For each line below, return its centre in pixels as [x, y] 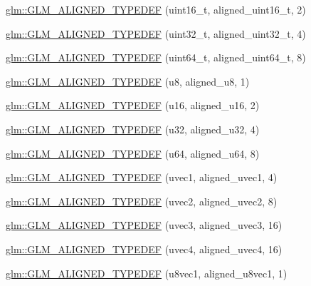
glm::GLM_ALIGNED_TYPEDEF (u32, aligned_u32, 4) [133, 129]
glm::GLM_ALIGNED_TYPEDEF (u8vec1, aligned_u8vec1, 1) [147, 273]
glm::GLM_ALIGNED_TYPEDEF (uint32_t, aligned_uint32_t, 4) [156, 33]
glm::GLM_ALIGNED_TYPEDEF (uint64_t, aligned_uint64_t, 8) [156, 57]
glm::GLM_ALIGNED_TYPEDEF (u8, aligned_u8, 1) [128, 81]
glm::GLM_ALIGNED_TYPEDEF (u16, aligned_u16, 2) [133, 105]
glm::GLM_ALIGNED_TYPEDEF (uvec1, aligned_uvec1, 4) [142, 177]
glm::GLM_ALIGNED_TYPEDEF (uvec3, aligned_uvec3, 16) [144, 225]
